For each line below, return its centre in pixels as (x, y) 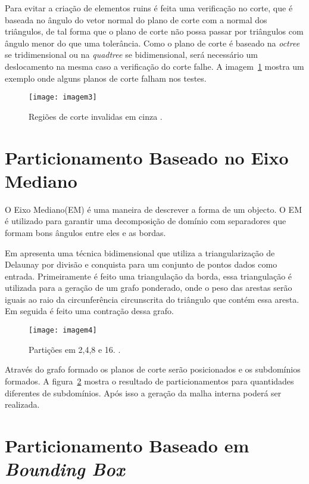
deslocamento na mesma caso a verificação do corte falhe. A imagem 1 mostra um (154, 66)
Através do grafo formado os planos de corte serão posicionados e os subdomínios (153, 369)
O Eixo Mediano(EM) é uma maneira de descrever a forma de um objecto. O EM (153, 209)
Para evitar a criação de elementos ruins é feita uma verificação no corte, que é (149, 8)
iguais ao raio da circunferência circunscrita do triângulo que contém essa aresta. (152, 299)
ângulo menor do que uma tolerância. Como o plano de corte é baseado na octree (152, 43)
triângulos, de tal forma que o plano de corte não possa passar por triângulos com (154, 31)
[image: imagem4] (63, 331)
